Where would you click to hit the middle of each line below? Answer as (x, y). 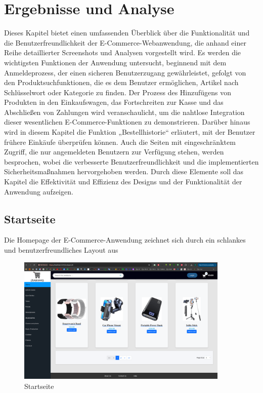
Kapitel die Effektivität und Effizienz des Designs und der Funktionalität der (123, 182)
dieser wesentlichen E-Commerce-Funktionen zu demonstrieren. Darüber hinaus (127, 122)
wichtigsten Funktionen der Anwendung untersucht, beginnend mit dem (115, 62)
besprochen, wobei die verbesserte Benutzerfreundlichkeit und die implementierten (131, 161)
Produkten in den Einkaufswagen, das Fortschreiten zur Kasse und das (114, 102)
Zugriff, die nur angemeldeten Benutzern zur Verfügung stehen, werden (114, 152)
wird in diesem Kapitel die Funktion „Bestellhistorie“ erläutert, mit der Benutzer (130, 132)
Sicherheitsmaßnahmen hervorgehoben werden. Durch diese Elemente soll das (124, 171)
